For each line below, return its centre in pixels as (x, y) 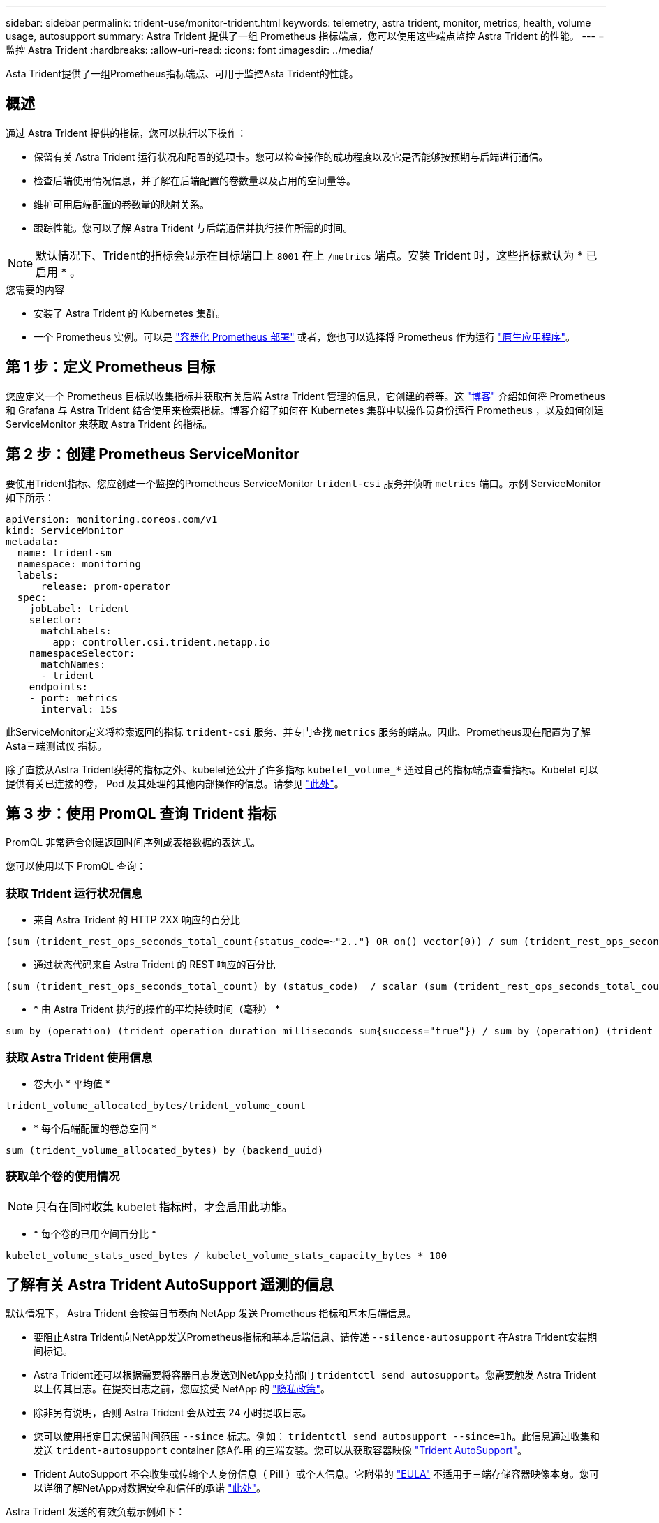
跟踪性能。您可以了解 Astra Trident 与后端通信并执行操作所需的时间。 (193, 228)
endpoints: (59, 686)
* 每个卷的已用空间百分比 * (95, 1233)
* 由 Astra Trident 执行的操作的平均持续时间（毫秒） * (157, 1009)
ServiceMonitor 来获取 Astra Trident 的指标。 (109, 424)
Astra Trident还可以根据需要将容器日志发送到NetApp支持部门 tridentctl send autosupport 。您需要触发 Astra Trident (315, 1375)
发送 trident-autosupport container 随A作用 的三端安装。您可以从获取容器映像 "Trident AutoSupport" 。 (281, 1450)
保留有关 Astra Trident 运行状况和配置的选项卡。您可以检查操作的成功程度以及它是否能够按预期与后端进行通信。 (291, 156)
